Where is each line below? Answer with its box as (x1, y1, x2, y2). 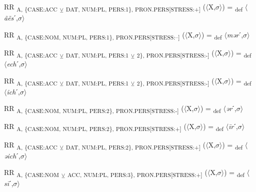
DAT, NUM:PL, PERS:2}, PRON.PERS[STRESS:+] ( (65, 139, 206, 151)
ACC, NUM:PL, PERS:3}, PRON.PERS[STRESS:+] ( (67, 167, 208, 179)
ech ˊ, (6, 58, 21, 68)
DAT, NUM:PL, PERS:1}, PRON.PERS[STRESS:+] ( (65, 1, 206, 13)
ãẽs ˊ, (4, 12, 18, 23)
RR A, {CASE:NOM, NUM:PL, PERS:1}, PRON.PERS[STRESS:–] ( (4, 29, 185, 41)
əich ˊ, (4, 150, 20, 160)
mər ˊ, (227, 29, 244, 39)
